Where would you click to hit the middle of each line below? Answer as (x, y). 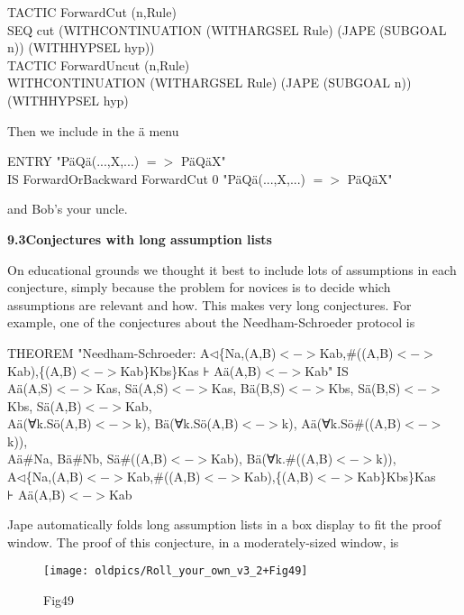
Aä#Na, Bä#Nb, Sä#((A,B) (87, 459)
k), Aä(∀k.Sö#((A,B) (341, 423)
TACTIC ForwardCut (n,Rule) (92, 12)
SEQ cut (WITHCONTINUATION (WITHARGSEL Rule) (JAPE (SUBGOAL (227, 29)
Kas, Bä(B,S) (248, 388)
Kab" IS (327, 370)
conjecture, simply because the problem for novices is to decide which (199, 287)
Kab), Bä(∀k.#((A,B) (272, 459)
